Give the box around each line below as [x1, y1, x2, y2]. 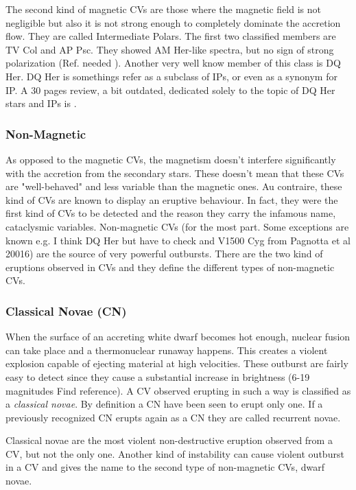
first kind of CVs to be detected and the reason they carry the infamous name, [5, 206, 336, 220]
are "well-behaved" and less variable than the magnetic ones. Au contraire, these [5, 179, 342, 194]
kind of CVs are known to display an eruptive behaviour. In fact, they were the [5, 192, 338, 207]
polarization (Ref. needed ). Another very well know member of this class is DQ [5, 56, 341, 70]
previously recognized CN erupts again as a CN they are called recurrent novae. [5, 410, 341, 424]
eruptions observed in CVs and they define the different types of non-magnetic [5, 259, 335, 274]
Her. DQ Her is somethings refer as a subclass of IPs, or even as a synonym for [5, 69, 337, 83]
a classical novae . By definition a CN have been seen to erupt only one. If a [5, 397, 323, 411]
